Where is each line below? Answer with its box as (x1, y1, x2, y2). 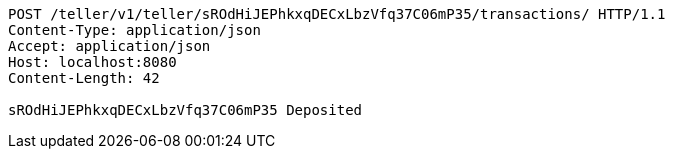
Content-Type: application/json (8, 22, 261, 38)
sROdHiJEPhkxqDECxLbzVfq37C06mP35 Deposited (8, 102, 363, 118)
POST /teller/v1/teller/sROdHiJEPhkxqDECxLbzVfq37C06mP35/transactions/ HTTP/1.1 (8, 6, 666, 22)
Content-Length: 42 (8, 70, 160, 86)
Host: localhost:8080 (8, 54, 177, 70)
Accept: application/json (8, 38, 211, 54)
